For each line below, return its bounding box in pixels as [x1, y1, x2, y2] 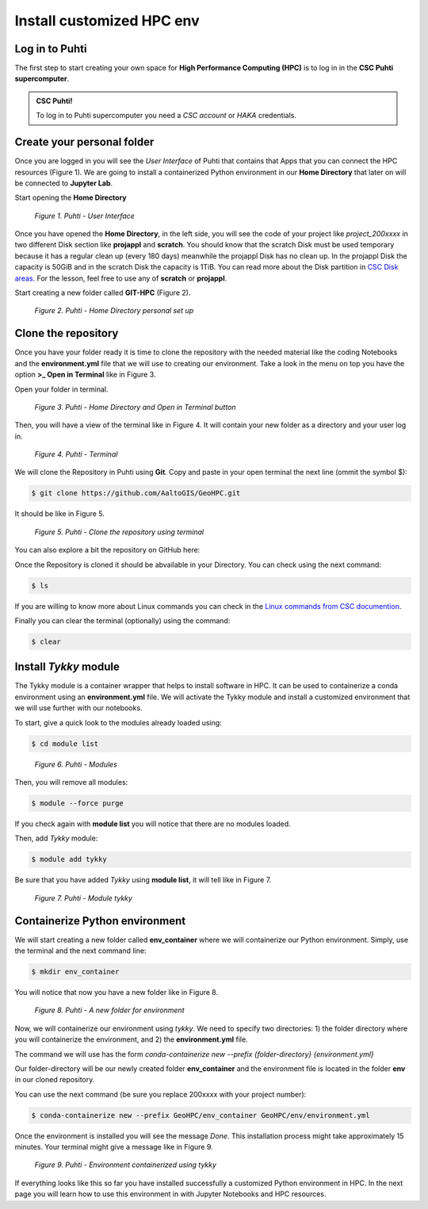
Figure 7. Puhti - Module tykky [34, 893, 132, 903]
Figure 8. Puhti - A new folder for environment [34, 1005, 185, 1015]
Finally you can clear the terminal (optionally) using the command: [14, 615, 231, 626]
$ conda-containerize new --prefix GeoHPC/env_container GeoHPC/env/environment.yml [31, 1111, 370, 1119]
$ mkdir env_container [31, 967, 120, 976]
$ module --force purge [31, 798, 124, 808]
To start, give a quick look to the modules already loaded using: [14, 717, 222, 727]
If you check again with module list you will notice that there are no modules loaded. [14, 819, 291, 828]
